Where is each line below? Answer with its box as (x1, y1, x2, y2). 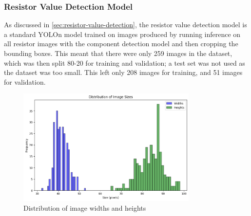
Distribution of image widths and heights (23, 202, 146, 213)
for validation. (4, 76, 46, 87)
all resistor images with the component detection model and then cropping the (4, 38, 238, 49)
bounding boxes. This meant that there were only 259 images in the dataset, (4, 48, 232, 58)
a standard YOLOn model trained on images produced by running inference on (4, 29, 241, 39)
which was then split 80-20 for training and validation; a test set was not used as (4, 57, 245, 68)
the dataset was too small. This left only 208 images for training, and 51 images (4, 67, 243, 77)
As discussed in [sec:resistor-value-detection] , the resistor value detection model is (4, 19, 247, 30)
